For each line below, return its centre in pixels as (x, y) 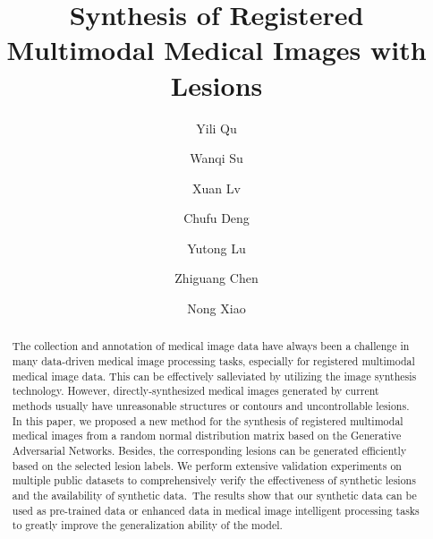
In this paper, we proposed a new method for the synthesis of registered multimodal (208, 420)
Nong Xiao (216, 308)
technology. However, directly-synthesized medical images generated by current (195, 391)
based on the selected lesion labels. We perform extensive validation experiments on (207, 465)
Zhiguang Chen (216, 278)
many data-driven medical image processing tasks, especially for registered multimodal (213, 361)
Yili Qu (216, 128)
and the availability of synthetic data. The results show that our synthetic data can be (214, 496)
